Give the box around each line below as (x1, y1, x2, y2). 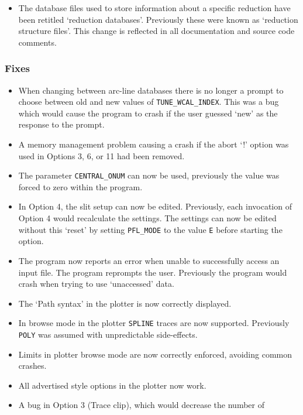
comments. (18, 36, 57, 48)
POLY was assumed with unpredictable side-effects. (18, 328, 198, 340)
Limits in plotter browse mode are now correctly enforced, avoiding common (18, 348, 292, 360)
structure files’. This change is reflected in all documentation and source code (18, 25, 295, 37)
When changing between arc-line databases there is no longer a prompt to (18, 84, 284, 96)
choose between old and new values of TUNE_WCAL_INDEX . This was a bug (18, 95, 279, 108)
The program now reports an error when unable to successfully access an (18, 254, 280, 266)
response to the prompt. (18, 118, 105, 131)
